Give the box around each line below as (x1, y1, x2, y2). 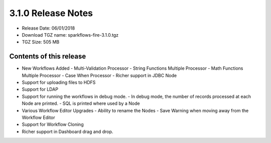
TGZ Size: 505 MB (22, 39, 60, 45)
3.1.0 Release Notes (9, 8, 93, 19)
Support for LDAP (22, 86, 59, 92)
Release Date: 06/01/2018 (22, 25, 75, 31)
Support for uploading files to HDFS (22, 79, 96, 85)
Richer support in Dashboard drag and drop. (22, 128, 113, 134)
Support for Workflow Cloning (22, 121, 84, 127)
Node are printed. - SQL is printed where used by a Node (22, 100, 140, 106)
